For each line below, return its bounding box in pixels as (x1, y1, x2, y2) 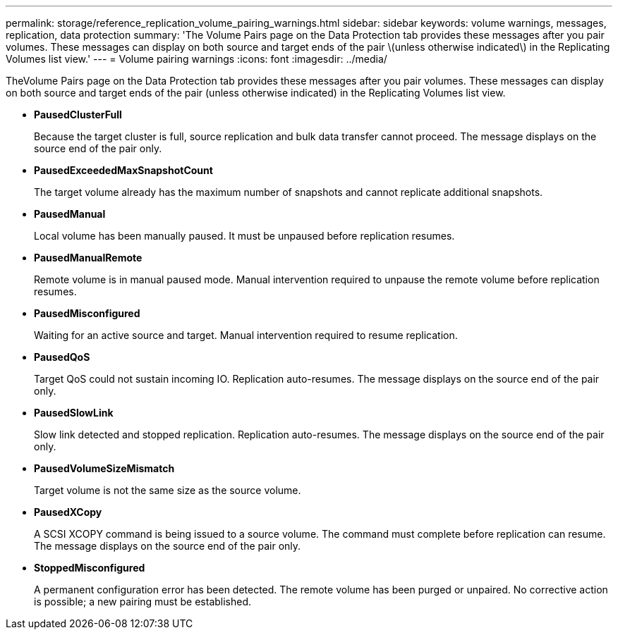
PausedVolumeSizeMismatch (34, 462, 175, 474)
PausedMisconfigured (34, 307, 140, 319)
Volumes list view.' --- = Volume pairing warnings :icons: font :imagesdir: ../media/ (6, 53, 387, 65)
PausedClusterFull (34, 109, 122, 121)
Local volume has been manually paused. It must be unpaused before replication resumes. (34, 230, 455, 242)
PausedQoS (34, 351, 90, 363)
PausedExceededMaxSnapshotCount (34, 164, 213, 176)
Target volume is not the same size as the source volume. (34, 484, 301, 496)
